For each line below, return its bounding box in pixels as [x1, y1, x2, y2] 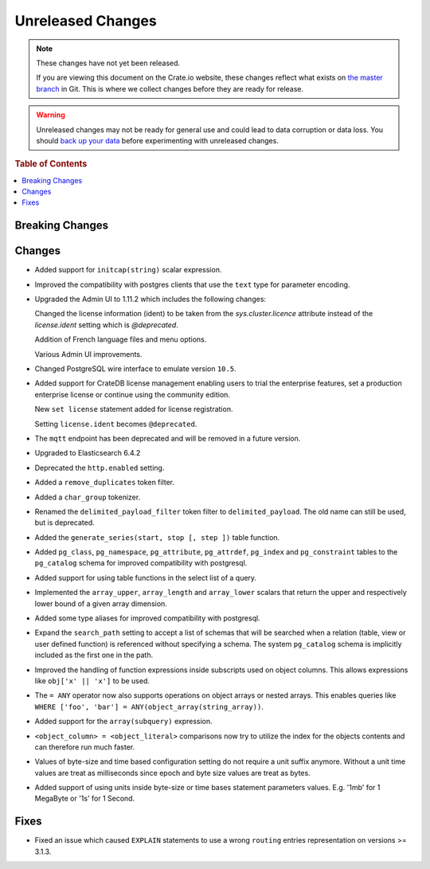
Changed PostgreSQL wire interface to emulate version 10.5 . [34, 363, 236, 374]
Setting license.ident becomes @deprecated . [34, 419, 197, 429]
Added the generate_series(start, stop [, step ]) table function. [34, 532, 280, 542]
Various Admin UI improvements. [34, 349, 143, 358]
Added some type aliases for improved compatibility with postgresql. [34, 613, 260, 623]
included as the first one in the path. [34, 650, 154, 660]
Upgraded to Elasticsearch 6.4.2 [34, 448, 141, 458]
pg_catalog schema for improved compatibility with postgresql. [34, 558, 248, 568]
